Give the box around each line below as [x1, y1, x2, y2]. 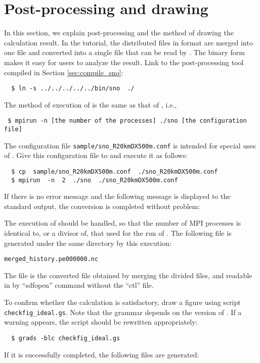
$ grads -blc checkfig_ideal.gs [11, 334, 120, 342]
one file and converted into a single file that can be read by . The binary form [4, 47, 245, 58]
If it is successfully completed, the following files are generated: [4, 349, 199, 359]
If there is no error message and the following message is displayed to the [4, 191, 231, 201]
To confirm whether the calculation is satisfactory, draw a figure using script [4, 297, 241, 307]
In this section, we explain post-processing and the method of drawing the [4, 27, 234, 38]
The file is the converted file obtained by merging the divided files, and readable [4, 270, 252, 280]
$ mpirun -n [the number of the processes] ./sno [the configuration [8, 117, 247, 125]
